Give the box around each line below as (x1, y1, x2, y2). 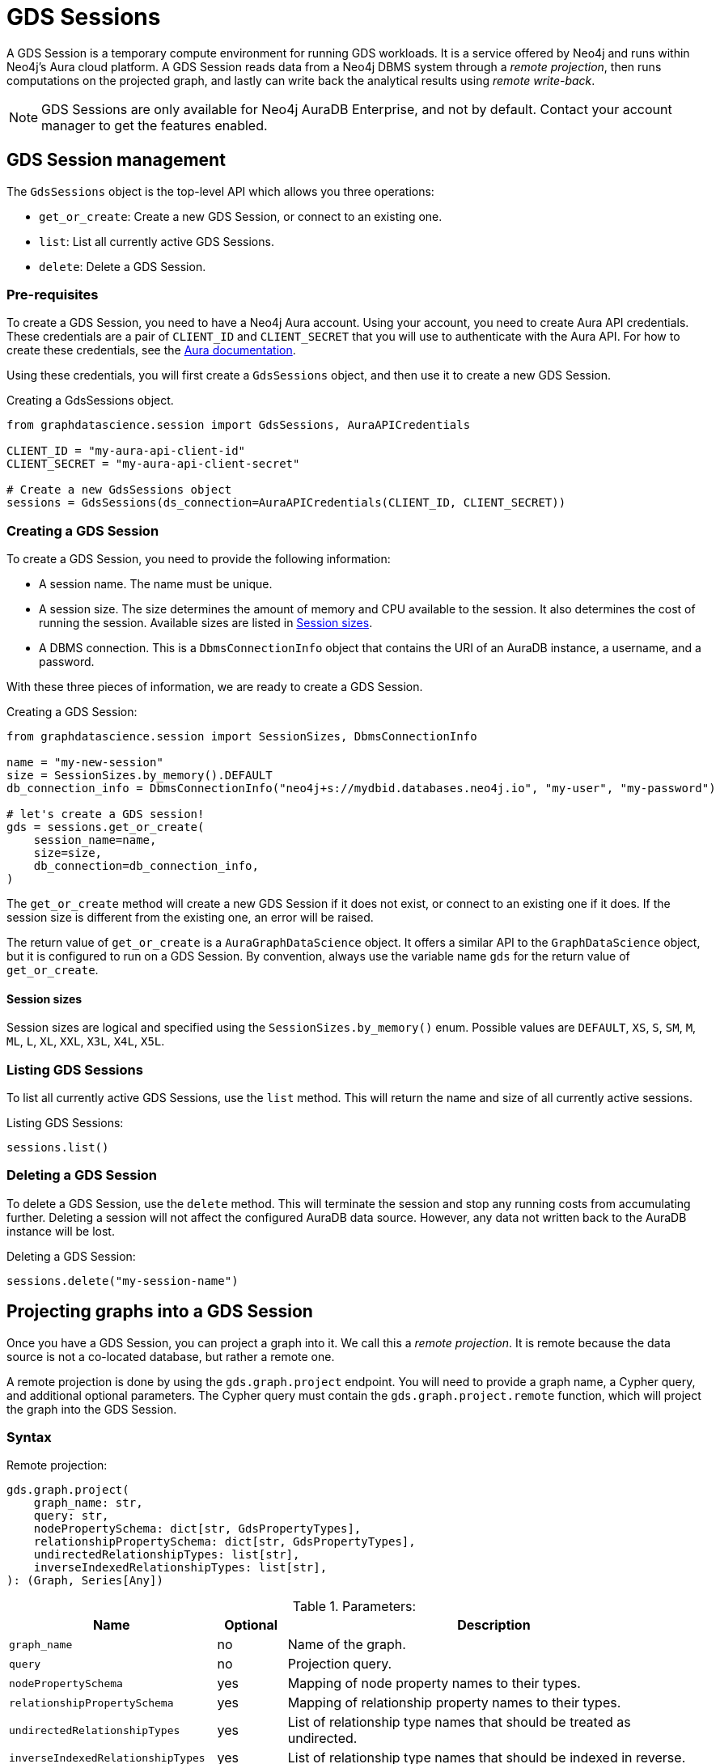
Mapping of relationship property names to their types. (287, 1694, 621, 1711)
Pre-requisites (6, 286, 99, 303)
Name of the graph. (287, 1636, 406, 1653)
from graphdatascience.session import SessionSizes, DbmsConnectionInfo (6, 730, 477, 744)
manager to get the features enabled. (41, 117, 268, 134)
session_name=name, (33, 833, 157, 847)
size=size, (33, 846, 103, 860)
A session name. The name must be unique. (39, 577, 273, 592)
